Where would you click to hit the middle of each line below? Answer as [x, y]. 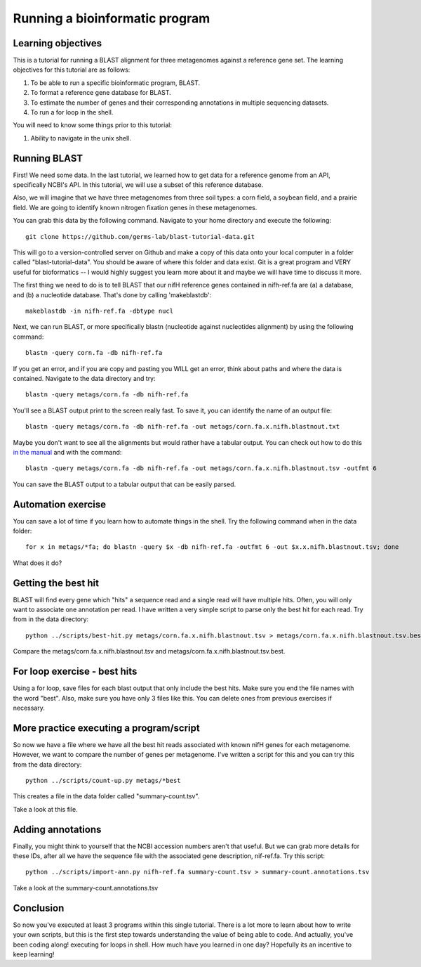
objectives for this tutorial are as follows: [72, 70]
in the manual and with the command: [67, 452]
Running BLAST [48, 158]
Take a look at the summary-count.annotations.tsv [86, 888]
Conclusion [39, 908]
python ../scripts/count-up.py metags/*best [103, 780]
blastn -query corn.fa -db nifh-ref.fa [94, 353]
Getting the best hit [56, 583]
